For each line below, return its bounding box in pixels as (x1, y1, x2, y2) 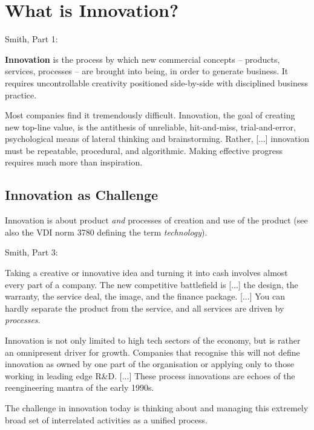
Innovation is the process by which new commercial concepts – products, (5, 53, 280, 65)
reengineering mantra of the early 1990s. (5, 381, 154, 394)
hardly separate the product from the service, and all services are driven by (5, 301, 284, 314)
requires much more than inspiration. (5, 156, 143, 168)
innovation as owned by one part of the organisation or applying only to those (5, 358, 294, 370)
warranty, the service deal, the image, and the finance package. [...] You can (5, 290, 285, 303)
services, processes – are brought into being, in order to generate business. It (5, 65, 289, 77)
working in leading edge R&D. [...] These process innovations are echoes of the (5, 369, 295, 382)
